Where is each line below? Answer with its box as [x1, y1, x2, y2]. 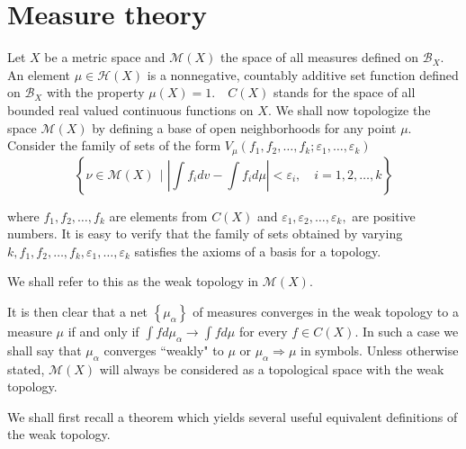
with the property [46, 83, 145, 102]
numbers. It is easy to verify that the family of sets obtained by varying [7, 224, 403, 243]
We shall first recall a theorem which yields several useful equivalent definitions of [7, 407, 458, 426]
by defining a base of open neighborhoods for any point [92, 118, 397, 137]
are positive [352, 206, 416, 225]
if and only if [67, 321, 139, 340]
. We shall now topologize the [267, 100, 431, 119]
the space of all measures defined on [220, 48, 419, 67]
